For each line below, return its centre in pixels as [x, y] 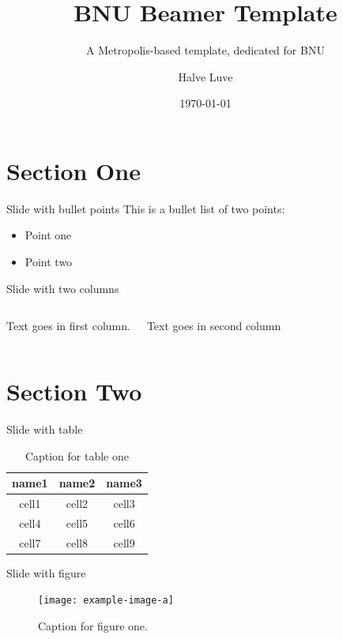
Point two [49, 262]
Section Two [74, 391]
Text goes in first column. [68, 326]
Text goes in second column [214, 326]
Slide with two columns [63, 288]
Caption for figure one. [93, 626]
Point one [48, 235]
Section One [73, 170]
